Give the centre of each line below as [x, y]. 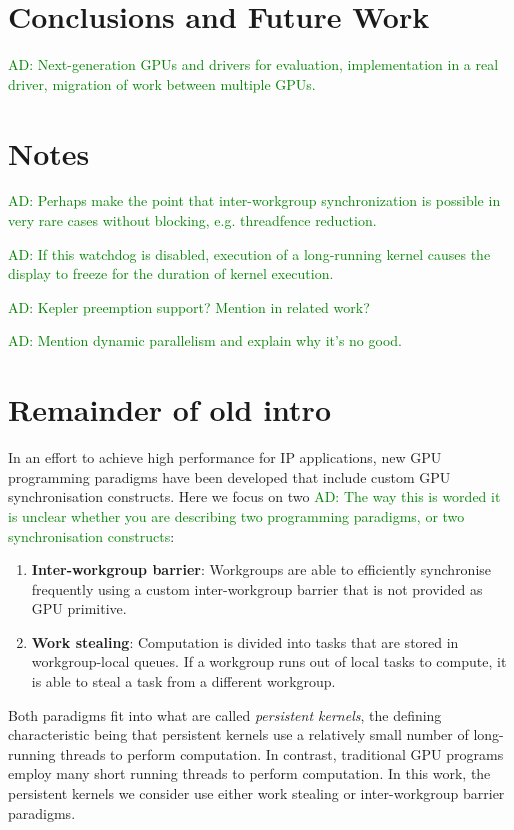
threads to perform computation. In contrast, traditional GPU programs [282, 753]
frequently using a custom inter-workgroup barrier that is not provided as [257, 588]
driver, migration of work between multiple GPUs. [162, 83]
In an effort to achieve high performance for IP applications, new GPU [225, 457]
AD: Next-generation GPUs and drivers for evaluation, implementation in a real [253, 64]
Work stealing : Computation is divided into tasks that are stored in [245, 641]
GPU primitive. [79, 608]
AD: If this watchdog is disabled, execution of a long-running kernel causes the [249, 253]
